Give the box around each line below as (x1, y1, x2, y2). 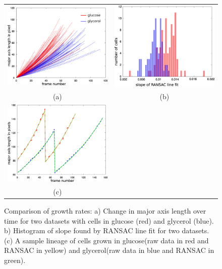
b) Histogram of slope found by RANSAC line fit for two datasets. (4, 225, 209, 236)
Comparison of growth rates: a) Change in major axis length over (4, 205, 206, 216)
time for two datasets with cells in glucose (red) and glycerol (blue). (4, 215, 214, 226)
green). (4, 254, 26, 265)
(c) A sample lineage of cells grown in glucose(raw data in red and (4, 235, 209, 245)
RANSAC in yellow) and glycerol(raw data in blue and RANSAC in (4, 245, 214, 255)
